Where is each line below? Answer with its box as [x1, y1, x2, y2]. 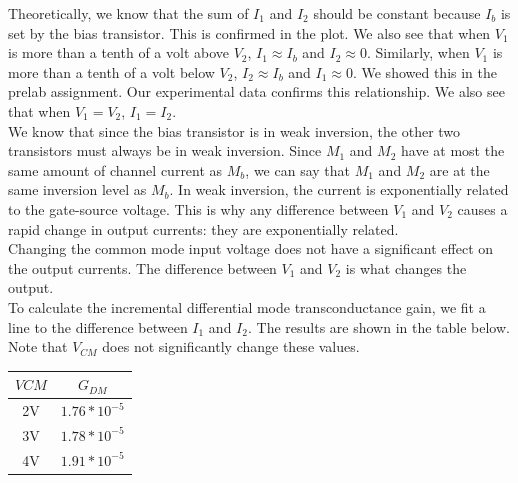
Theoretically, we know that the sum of [8, 3, 249, 23]
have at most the [401, 140, 505, 161]
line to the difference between [8, 316, 188, 337]
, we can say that [245, 159, 351, 180]
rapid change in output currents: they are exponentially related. [8, 218, 399, 239]
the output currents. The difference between [8, 257, 277, 278]
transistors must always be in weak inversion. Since [8, 140, 322, 161]
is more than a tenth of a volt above [8, 42, 229, 63]
